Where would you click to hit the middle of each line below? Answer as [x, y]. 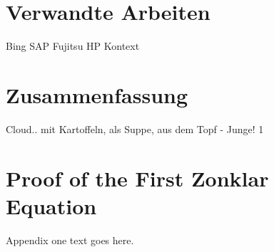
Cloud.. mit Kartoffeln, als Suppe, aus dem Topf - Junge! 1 [135, 128]
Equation [51, 205]
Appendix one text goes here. [70, 240]
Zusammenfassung [97, 94]
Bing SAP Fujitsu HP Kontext [73, 46]
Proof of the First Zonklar [137, 178]
